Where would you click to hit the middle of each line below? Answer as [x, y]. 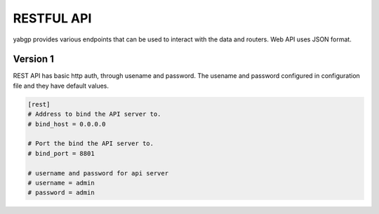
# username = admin [61, 183]
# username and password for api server [98, 173]
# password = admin [61, 193]
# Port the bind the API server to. [91, 143]
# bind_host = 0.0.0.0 [67, 124]
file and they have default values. [61, 86]
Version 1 [33, 59]
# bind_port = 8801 [61, 153]
